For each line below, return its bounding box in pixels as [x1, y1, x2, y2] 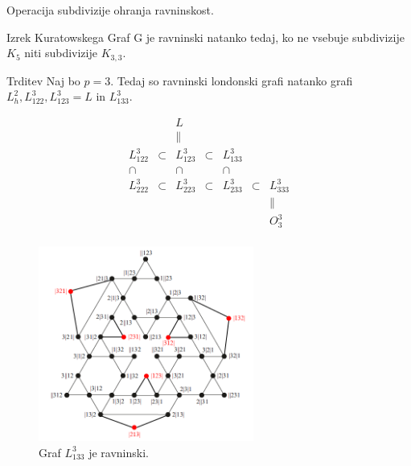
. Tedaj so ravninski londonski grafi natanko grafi [110, 72, 353, 89]
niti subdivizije [24, 44, 97, 61]
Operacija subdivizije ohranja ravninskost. [6, 2, 214, 18]
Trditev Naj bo [6, 72, 80, 89]
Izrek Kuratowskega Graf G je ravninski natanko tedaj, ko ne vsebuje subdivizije [6, 28, 405, 45]
